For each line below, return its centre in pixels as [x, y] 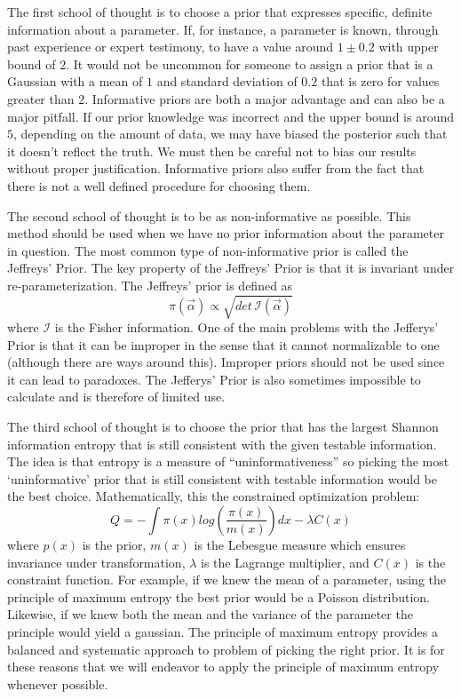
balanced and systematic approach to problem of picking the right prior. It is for [226, 649]
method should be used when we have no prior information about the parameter [226, 233]
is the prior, [114, 544]
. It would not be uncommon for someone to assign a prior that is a [250, 64]
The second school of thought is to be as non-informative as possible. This [209, 215]
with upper [409, 47]
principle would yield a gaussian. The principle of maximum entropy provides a [223, 631]
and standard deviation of [227, 81]
